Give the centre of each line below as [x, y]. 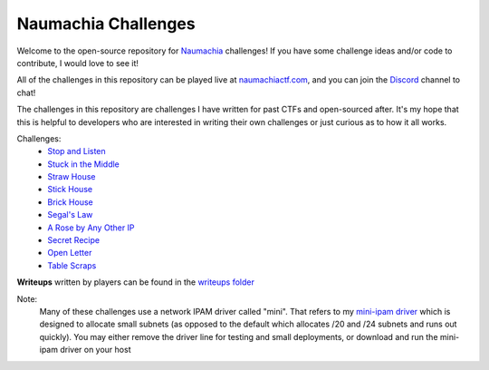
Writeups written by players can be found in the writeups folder [136, 282]
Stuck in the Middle [83, 164]
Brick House [71, 202]
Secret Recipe [73, 240]
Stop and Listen [77, 151]
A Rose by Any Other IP [91, 228]
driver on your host [96, 350]
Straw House [72, 177]
